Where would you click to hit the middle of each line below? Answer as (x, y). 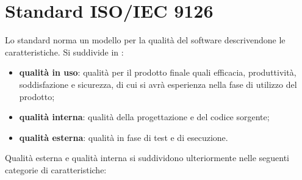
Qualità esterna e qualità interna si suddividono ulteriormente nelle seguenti (147, 158)
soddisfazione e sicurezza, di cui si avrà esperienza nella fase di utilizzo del (158, 84)
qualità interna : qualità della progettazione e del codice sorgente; (144, 117)
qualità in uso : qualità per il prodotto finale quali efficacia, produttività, (158, 72)
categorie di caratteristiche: (56, 169)
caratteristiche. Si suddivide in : (64, 52)
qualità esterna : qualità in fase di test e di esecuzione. (124, 137)
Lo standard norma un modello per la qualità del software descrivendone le (145, 40)
